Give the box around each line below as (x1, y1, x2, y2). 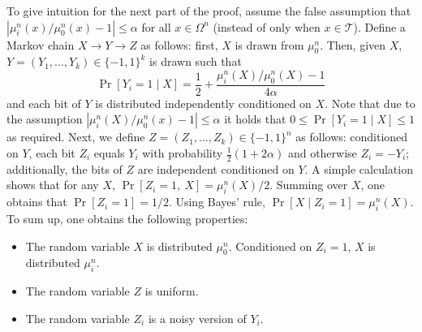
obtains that (6, 193, 67, 210)
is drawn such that (149, 53, 242, 70)
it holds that (224, 110, 286, 127)
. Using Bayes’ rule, (168, 193, 265, 210)
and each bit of (6, 94, 81, 111)
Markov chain (6, 36, 75, 53)
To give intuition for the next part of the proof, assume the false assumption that (6, 2, 411, 19)
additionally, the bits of (6, 160, 123, 177)
